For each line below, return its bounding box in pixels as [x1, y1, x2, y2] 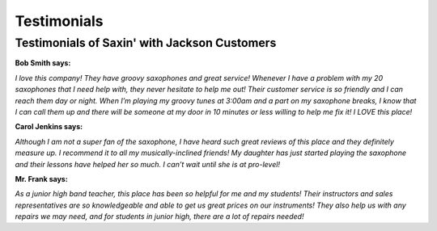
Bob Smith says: [15, 58, 71, 68]
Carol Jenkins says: [15, 122, 83, 132]
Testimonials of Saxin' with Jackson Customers [15, 36, 277, 50]
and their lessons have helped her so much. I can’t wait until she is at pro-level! [15, 159, 281, 169]
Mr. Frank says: [15, 174, 68, 183]
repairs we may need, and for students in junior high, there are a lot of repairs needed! [15, 212, 304, 221]
